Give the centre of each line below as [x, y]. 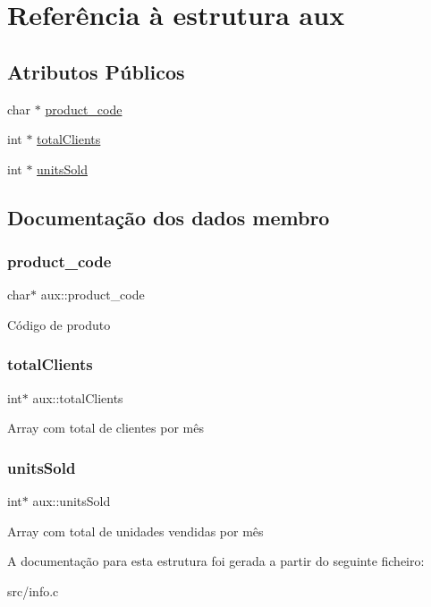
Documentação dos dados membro [169, 217]
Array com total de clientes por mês [106, 428]
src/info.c [33, 590]
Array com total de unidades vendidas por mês [135, 531]
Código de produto [59, 324]
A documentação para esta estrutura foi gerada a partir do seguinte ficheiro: [216, 561]
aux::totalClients [78, 397]
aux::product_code [93, 295]
